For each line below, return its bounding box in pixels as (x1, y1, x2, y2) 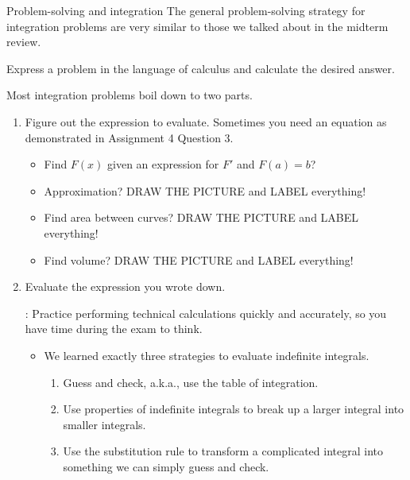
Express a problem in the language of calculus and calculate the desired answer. (6, 60, 395, 76)
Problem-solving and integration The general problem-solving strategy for (6, 2, 366, 18)
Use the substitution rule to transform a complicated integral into (63, 443, 383, 459)
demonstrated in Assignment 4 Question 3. (25, 129, 234, 145)
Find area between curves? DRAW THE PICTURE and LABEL (44, 209, 359, 226)
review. (6, 33, 41, 50)
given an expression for (107, 156, 219, 172)
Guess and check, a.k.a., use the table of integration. (63, 374, 319, 390)
